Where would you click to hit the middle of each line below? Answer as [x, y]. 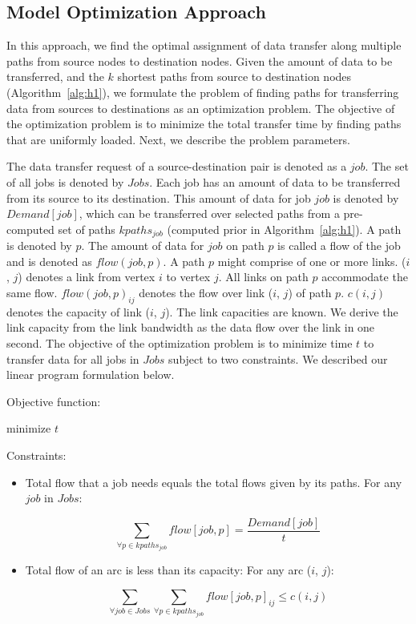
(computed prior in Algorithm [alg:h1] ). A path [284, 229]
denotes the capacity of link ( [78, 311]
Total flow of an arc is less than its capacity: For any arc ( [168, 570]
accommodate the [365, 277]
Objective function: [54, 401]
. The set [387, 166]
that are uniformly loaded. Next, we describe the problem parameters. [178, 139]
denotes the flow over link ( [206, 292]
